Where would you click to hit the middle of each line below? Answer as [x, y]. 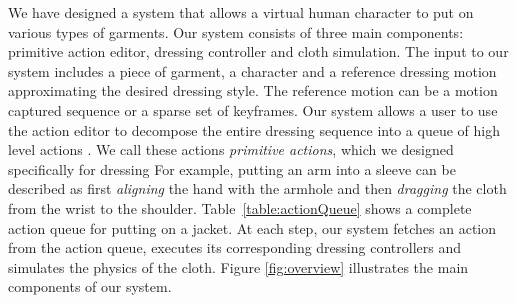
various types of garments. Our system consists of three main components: [236, 31]
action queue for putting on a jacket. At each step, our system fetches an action [252, 227]
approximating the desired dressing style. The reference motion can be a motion [253, 90]
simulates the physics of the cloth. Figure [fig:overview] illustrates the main [238, 266]
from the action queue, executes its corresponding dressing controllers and [234, 247]
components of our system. [90, 286]
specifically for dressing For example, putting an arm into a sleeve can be [232, 168]
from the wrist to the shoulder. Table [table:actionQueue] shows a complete [240, 207]
